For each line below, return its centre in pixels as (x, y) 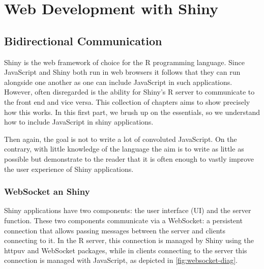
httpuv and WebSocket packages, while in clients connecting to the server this (126, 250)
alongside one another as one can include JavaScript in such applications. (118, 82)
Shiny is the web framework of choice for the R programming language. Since (124, 62)
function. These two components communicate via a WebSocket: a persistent (123, 220)
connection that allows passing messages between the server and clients (115, 230)
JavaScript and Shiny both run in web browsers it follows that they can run (122, 72)
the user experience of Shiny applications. (69, 169)
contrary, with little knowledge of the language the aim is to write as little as (124, 149)
